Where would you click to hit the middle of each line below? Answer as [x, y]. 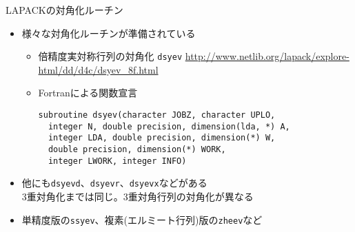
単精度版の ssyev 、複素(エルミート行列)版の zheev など [142, 219]
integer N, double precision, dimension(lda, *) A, [169, 126]
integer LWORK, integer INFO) [117, 161]
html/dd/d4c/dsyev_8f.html [98, 69]
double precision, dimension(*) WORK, [137, 149]
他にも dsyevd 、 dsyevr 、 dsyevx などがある [114, 183]
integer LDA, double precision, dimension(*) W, [162, 138]
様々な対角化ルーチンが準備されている [109, 33]
